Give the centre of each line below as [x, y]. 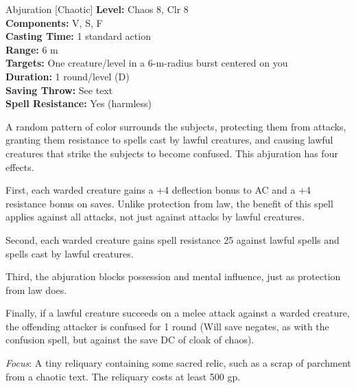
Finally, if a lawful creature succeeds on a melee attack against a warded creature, [178, 313]
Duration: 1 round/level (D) [68, 76]
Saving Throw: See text [59, 90]
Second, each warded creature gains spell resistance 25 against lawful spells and [173, 239]
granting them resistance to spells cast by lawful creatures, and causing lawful [169, 140]
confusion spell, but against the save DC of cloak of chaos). [130, 340]
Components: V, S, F [54, 22]
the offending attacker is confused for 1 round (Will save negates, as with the [167, 326]
